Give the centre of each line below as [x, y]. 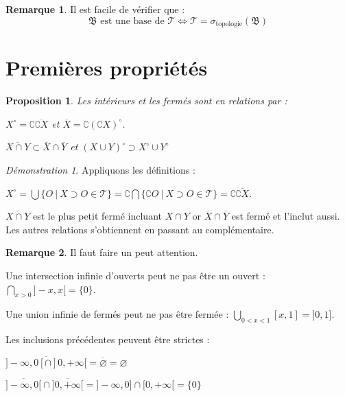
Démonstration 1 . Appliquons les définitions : [100, 169]
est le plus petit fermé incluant [97, 216]
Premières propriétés [107, 68]
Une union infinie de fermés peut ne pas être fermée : [117, 314]
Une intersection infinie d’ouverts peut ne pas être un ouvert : [135, 275]
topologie [229, 24]
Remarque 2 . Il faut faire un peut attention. [102, 252]
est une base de [132, 21]
